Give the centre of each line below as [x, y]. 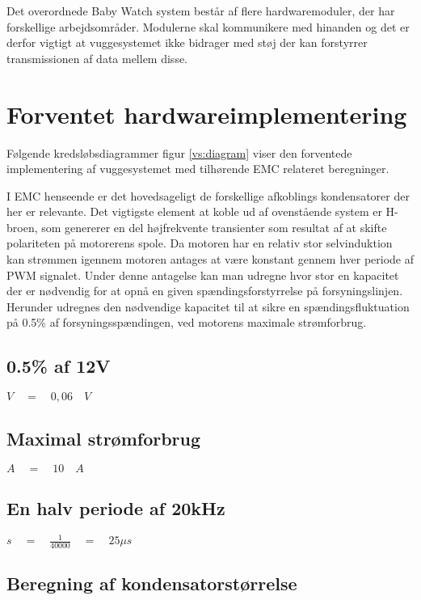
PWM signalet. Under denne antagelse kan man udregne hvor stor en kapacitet [203, 275]
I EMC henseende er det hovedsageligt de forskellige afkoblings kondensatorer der [208, 195]
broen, [22, 227]
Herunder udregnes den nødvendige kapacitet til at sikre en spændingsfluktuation [208, 306]
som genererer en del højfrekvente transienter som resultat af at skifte [214, 227]
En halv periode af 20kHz [116, 507]
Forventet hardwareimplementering [207, 114]
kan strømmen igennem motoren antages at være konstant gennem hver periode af [210, 259]
